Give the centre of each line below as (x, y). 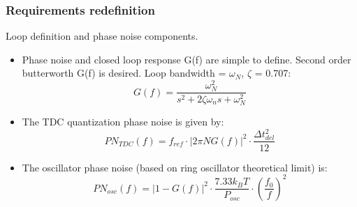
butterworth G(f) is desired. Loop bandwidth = (124, 73)
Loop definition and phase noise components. (102, 36)
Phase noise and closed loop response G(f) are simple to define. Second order (187, 59)
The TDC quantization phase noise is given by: (123, 122)
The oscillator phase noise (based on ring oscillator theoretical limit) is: (175, 167)
